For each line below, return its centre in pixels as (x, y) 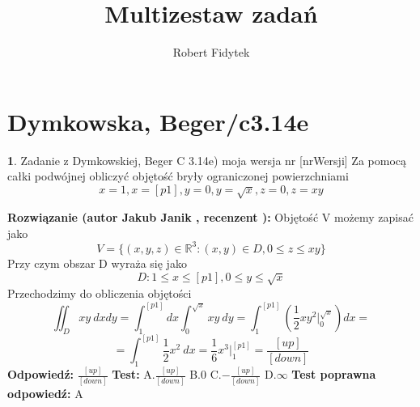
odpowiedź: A (45, 393)
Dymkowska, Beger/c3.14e (158, 121)
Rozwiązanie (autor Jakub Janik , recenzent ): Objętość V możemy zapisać (210, 217)
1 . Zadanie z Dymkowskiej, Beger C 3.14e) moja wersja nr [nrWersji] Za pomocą (207, 160)
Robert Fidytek (211, 52)
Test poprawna (334, 374)
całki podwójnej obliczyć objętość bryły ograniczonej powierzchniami (178, 176)
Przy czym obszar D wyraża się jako (97, 263)
